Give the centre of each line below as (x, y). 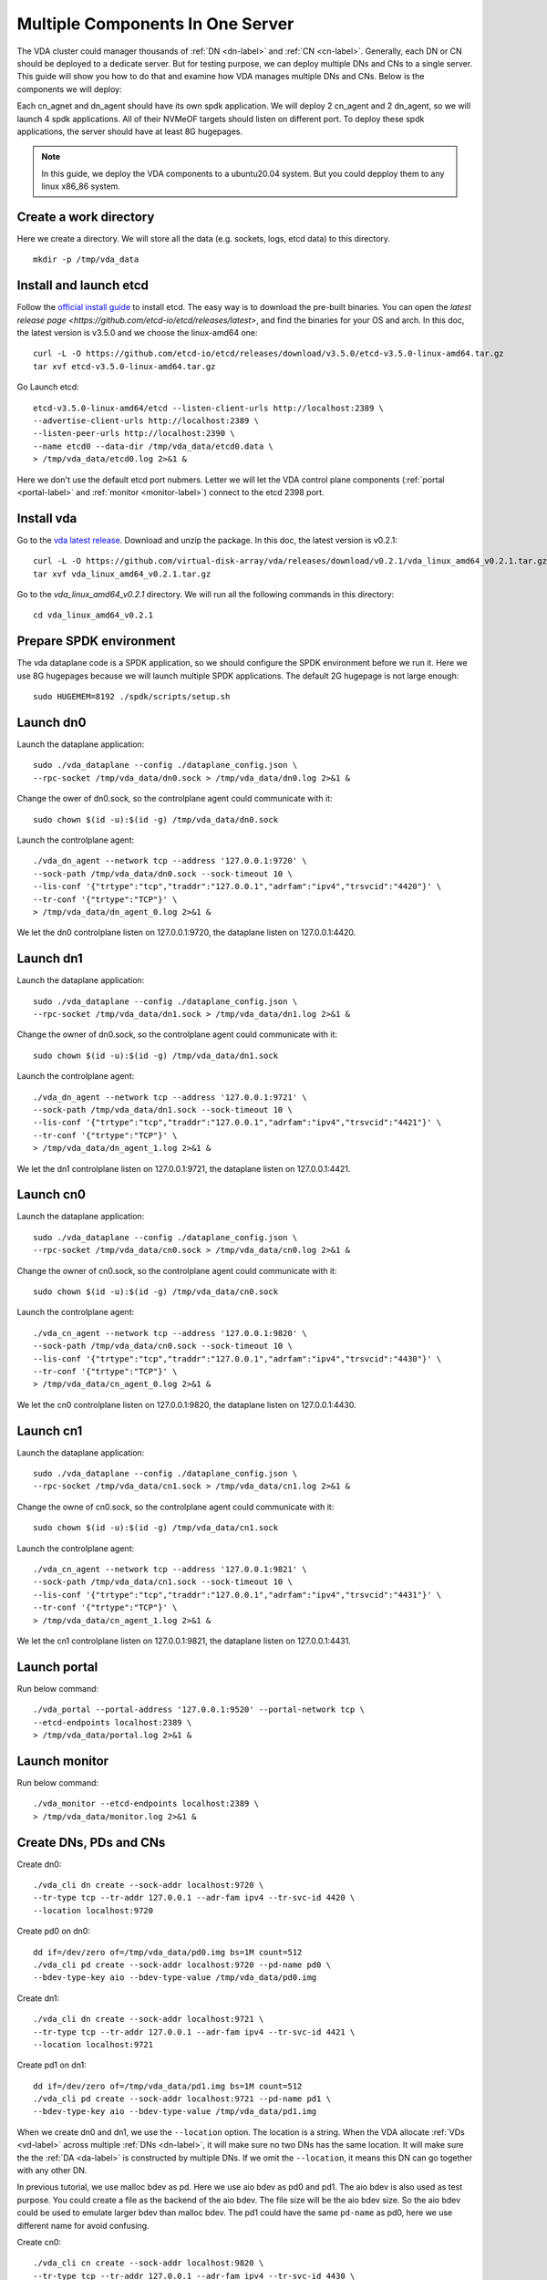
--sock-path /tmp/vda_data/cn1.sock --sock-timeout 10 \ (163, 1582)
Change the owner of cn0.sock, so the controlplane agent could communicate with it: (177, 1270)
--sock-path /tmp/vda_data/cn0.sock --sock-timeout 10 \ (163, 1346)
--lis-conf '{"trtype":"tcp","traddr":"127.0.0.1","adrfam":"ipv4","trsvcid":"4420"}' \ (237, 886)
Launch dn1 (50, 959)
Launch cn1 (50, 1430)
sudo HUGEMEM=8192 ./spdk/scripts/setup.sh (132, 697)
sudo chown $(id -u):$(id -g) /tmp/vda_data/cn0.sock (155, 1291)
